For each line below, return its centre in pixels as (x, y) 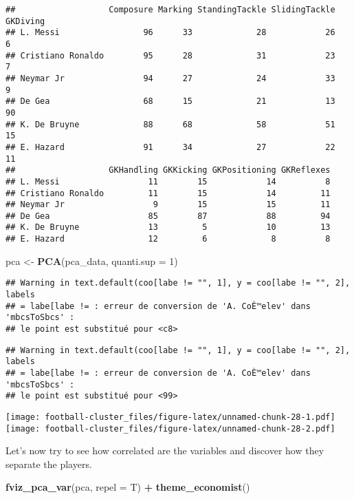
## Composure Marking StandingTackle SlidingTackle (170, 10)
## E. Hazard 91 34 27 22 (170, 147)
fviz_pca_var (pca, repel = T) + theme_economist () (128, 487)
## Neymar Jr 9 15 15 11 (168, 205)
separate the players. (49, 464)
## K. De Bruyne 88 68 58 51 (170, 124)
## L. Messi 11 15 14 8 (168, 181)
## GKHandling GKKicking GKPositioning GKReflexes (168, 170)
